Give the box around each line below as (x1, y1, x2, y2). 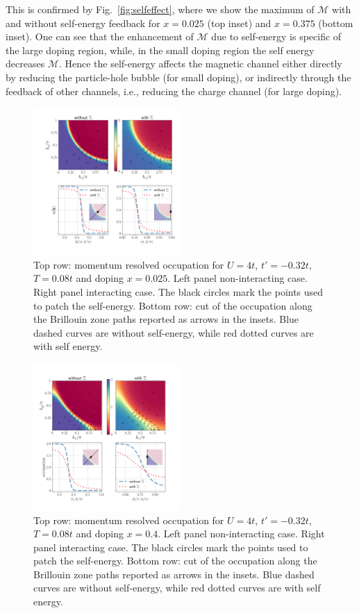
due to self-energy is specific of (211, 29, 342, 44)
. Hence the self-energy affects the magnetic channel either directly (58, 56, 342, 71)
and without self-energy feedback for (6, 15, 160, 30)
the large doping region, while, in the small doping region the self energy (6, 42, 315, 57)
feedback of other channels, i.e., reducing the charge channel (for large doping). (6, 83, 342, 98)
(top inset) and (207, 15, 272, 30)
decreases (6, 56, 45, 71)
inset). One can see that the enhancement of (6, 29, 194, 44)
